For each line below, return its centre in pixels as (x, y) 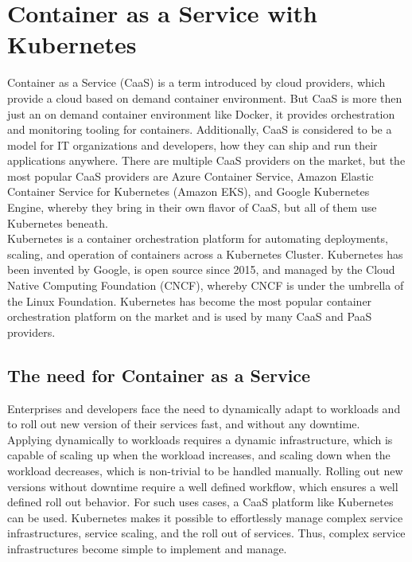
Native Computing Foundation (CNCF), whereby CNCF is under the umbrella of (206, 285)
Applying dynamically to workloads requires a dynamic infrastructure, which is (200, 439)
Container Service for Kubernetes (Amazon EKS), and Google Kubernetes (189, 191)
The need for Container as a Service (159, 375)
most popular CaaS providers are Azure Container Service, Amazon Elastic (190, 176)
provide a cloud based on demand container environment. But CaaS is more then (205, 98)
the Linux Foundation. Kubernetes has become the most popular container (190, 301)
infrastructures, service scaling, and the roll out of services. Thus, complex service (206, 533)
